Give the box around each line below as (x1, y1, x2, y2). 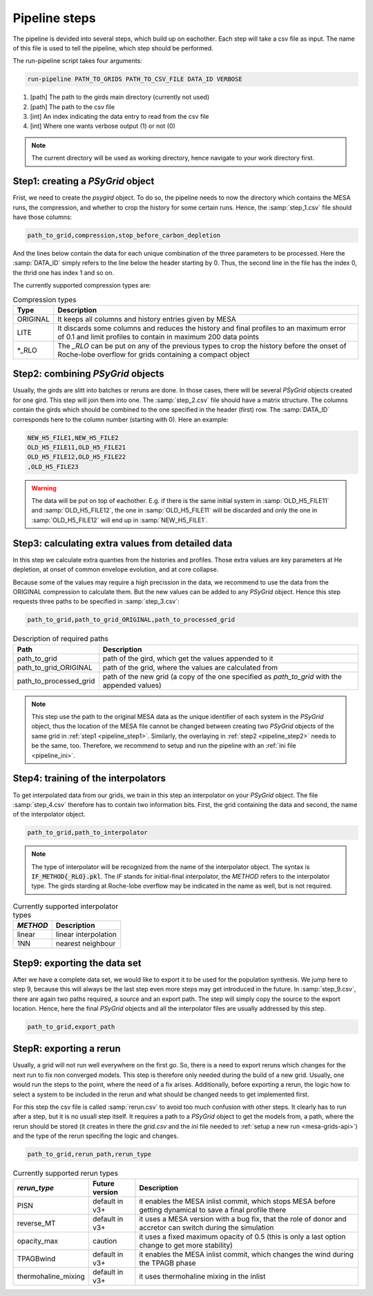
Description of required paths (12, 634, 108, 644)
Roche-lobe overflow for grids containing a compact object (57, 350, 250, 359)
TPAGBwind (17, 1254, 56, 1264)
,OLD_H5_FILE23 (27, 463, 79, 470)
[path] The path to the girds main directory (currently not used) (30, 93, 210, 102)
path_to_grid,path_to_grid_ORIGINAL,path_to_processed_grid (27, 616, 236, 624)
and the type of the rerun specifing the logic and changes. (12, 1132, 179, 1140)
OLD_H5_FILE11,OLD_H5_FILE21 (27, 443, 126, 451)
